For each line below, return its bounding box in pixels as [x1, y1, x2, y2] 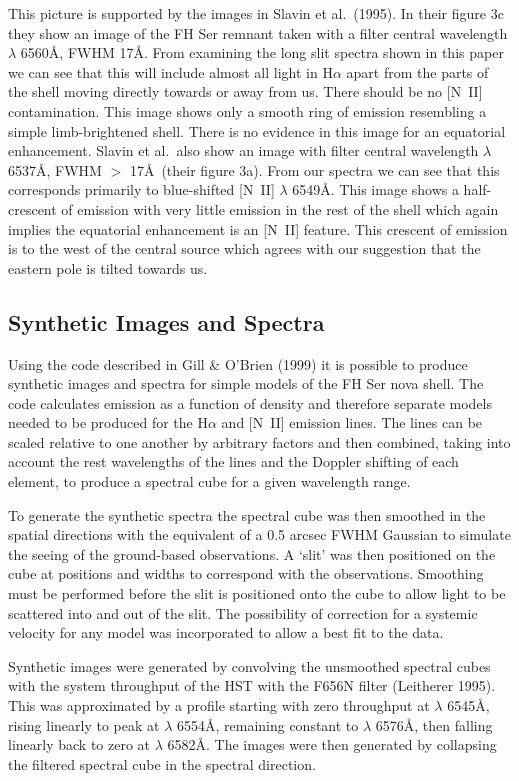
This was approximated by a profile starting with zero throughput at [8, 695, 430, 716]
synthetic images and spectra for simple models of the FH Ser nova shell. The [8, 373, 484, 394]
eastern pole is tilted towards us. [8, 257, 208, 278]
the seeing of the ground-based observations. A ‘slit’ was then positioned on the [8, 543, 496, 564]
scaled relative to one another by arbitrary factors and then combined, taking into [8, 431, 511, 452]
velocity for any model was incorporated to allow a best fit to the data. [8, 622, 444, 643]
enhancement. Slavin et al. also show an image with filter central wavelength [8, 140, 479, 161]
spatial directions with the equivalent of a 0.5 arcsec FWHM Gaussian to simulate [8, 524, 511, 545]
